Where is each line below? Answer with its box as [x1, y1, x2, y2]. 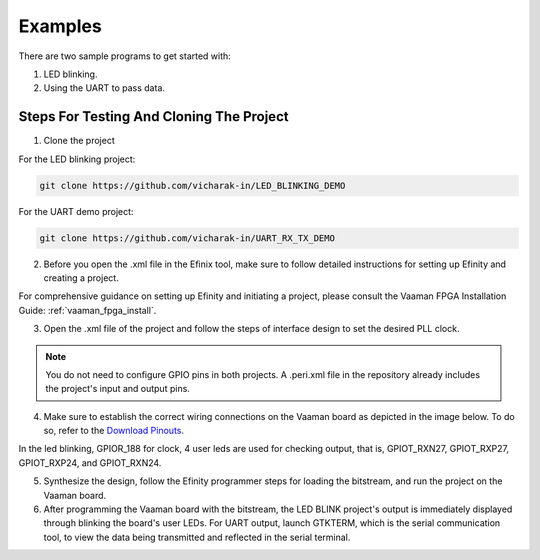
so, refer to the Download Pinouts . [43, 425, 185, 437]
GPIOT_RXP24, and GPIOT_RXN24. [18, 456, 162, 469]
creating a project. [43, 271, 119, 284]
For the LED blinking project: [18, 153, 136, 165]
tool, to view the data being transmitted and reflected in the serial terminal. [43, 531, 351, 543]
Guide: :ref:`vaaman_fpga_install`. [18, 304, 157, 316]
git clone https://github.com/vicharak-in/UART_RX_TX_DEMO [39, 232, 335, 244]
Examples [18, 15, 102, 37]
